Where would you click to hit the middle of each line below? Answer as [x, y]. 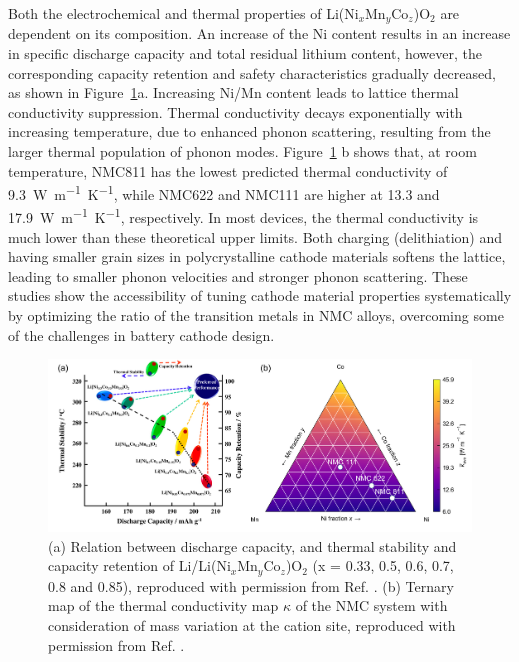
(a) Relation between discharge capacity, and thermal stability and [252, 545]
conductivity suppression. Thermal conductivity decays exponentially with [235, 111]
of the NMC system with [371, 605]
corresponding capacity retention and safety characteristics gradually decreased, [252, 72]
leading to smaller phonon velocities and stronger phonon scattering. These [238, 275]
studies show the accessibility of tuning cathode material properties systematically [260, 295]
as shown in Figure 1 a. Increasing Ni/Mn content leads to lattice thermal [233, 92]
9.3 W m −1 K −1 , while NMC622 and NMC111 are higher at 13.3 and [224, 192]
